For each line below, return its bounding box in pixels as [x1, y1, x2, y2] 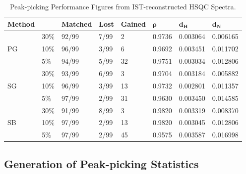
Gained [121, 18, 146, 29]
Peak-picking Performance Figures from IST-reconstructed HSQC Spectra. [10, 1, 236, 11]
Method [7, 18, 35, 29]
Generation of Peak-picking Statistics [4, 156, 199, 171]
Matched [61, 18, 92, 29]
